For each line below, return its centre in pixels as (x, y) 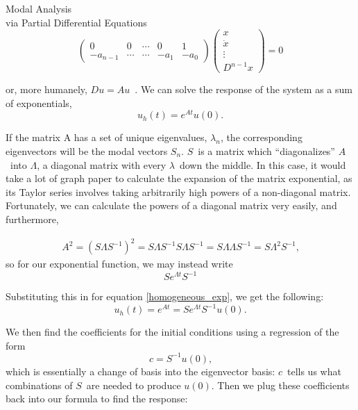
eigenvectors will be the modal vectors (87, 150)
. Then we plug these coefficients (280, 385)
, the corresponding (261, 137)
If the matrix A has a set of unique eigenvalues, (106, 137)
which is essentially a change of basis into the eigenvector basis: (140, 371)
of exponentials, (39, 102)
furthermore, (32, 219)
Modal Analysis (39, 8)
